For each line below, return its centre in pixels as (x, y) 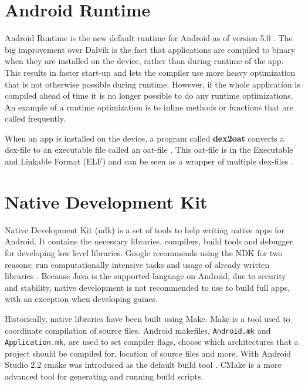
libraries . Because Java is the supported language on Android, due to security (145, 276)
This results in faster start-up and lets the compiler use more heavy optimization (150, 72)
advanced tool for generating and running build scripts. (104, 376)
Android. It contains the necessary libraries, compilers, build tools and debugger (149, 241)
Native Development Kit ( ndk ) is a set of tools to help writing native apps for (145, 229)
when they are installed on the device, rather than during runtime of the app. (144, 61)
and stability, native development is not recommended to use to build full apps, (148, 287)
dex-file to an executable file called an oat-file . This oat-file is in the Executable (149, 150)
